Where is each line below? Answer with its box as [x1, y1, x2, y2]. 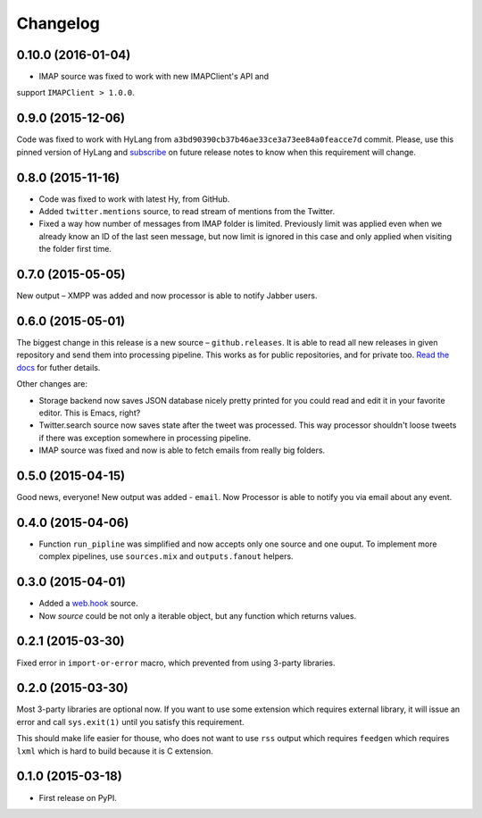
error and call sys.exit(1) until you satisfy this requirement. [16, 716, 245, 727]
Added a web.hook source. [38, 598, 138, 609]
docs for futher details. [16, 362, 101, 372]
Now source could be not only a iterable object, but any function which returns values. [38, 610, 357, 621]
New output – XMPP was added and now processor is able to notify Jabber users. [16, 290, 318, 301]
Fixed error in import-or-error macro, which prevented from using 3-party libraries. [16, 657, 336, 668]
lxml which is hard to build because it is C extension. [16, 746, 213, 756]
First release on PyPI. [38, 792, 118, 803]
